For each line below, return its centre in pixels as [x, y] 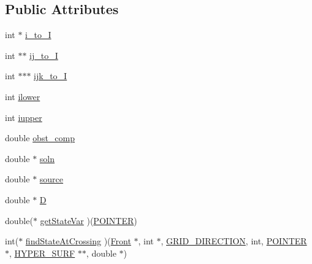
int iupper [24, 117]
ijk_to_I [51, 76]
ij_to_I [44, 55]
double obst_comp [40, 138]
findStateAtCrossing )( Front [78, 241]
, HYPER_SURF [42, 253]
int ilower [23, 96]
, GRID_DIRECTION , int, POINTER [234, 241]
